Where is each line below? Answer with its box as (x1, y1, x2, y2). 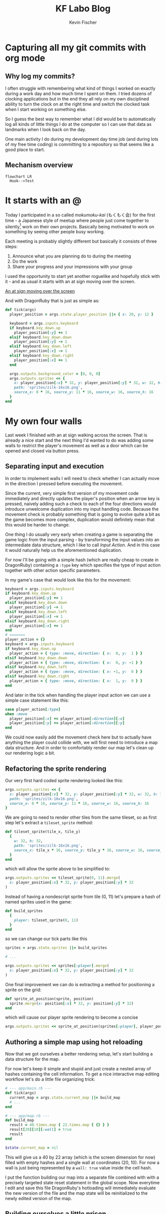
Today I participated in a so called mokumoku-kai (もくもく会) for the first (5, 211, 156, 218)
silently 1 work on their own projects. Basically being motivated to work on (5, 222, 155, 229)
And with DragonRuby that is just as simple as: (5, 298, 100, 304)
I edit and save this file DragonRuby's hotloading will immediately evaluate (5, 1185, 156, 1191)
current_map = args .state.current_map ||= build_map (9, 1095, 121, 1100)
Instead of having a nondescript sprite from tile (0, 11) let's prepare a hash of (5, 894, 161, 899)
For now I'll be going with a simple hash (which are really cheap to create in (5, 557, 159, 563)
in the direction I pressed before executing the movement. (5, 480, 124, 486)
